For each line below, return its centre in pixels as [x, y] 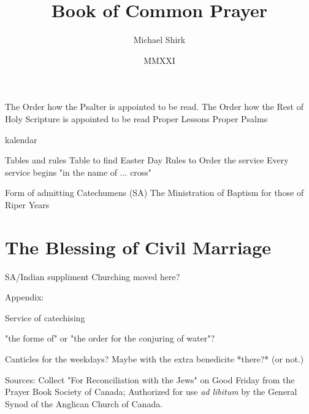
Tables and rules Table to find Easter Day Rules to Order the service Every [147, 160]
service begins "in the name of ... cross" [78, 172]
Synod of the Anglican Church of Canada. [84, 403]
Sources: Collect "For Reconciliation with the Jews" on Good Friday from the [150, 379]
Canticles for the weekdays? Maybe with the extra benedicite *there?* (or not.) [154, 358]
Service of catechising [45, 317]
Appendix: [25, 297]
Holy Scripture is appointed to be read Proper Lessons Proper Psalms [136, 118]
